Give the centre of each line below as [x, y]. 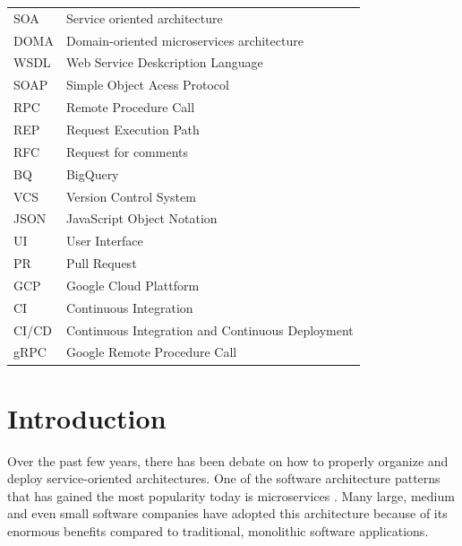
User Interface [104, 241]
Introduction [87, 417]
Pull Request [101, 263]
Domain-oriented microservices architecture [184, 40]
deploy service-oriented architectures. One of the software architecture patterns [224, 478]
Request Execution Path [133, 129]
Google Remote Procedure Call [151, 352]
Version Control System [131, 196]
